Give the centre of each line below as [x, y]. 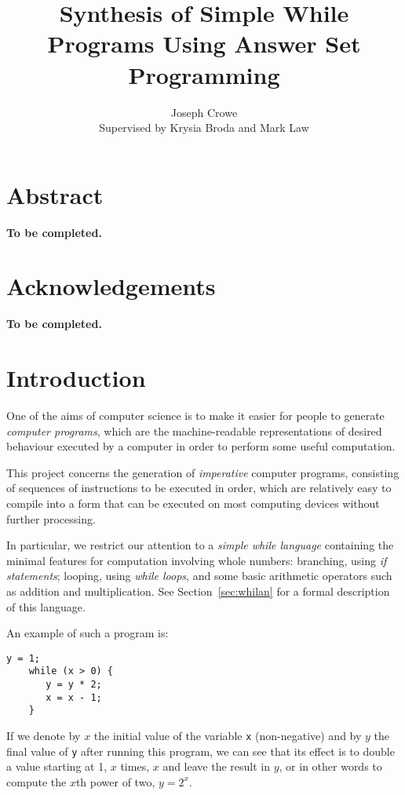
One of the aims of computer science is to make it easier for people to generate [195, 416]
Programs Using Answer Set [204, 44]
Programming [204, 74]
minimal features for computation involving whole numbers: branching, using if [197, 560]
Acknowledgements [111, 286]
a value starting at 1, [57, 766]
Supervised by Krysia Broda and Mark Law [204, 128]
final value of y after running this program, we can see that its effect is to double [201, 751]
